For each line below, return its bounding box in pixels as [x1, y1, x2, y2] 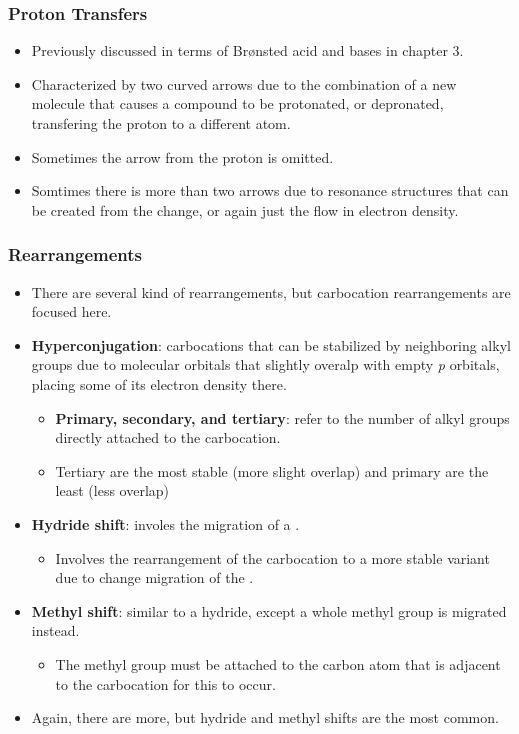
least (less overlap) [55, 480, 170, 501]
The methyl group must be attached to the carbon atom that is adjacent [55, 653, 501, 674]
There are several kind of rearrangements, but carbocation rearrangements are [31, 281, 511, 302]
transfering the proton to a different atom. [31, 113, 291, 133]
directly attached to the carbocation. [55, 427, 281, 448]
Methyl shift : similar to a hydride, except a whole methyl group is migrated [31, 600, 507, 621]
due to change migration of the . [55, 567, 254, 588]
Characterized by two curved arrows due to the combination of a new [31, 73, 457, 94]
